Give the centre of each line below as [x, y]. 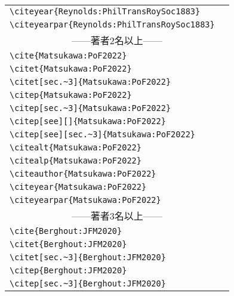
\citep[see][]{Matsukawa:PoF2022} [88, 121]
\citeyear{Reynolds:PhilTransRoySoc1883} [105, 11]
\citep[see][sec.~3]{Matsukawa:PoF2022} [102, 134]
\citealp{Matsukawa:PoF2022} [76, 161]
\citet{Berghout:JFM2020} [68, 244]
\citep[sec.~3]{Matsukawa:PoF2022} [90, 108]
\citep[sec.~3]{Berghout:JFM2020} [88, 283]
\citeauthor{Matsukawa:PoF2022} [83, 174]
